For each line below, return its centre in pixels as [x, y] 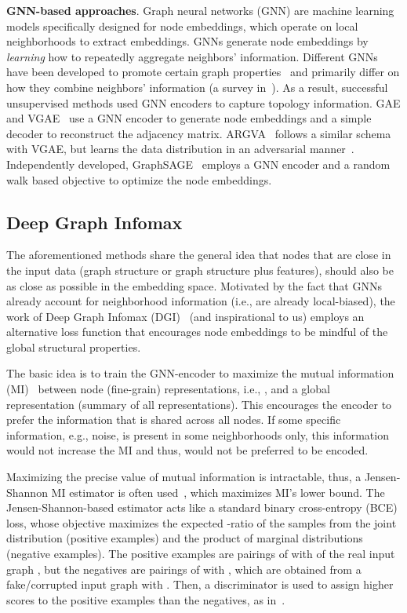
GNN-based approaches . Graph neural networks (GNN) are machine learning [200, 10]
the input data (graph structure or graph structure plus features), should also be [200, 270]
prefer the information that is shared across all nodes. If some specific [174, 420]
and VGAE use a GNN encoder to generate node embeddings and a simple [189, 118]
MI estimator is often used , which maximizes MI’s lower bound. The [218, 492]
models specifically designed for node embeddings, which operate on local [182, 26]
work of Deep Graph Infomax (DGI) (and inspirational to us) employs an [185, 316]
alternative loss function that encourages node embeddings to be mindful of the [197, 332]
